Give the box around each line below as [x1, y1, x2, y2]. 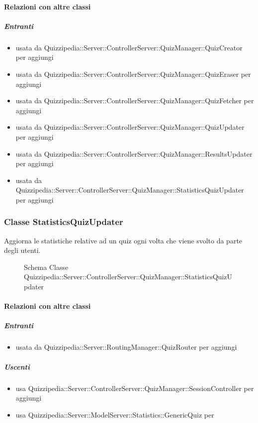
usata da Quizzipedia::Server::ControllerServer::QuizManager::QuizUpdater [15, 122, 245, 132]
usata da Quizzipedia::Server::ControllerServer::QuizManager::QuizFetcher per [15, 95, 254, 106]
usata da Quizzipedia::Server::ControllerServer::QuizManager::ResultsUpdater [15, 148, 253, 159]
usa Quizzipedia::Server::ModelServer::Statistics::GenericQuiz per [15, 409, 214, 420]
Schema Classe [24, 261, 69, 272]
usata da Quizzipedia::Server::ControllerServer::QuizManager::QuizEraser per [15, 68, 251, 79]
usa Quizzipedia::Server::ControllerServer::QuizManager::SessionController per [15, 383, 254, 393]
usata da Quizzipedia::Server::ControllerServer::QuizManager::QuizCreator [15, 42, 243, 52]
